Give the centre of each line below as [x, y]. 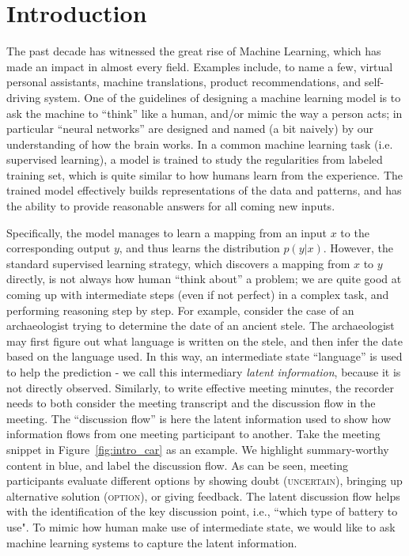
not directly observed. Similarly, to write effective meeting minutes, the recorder [201, 387]
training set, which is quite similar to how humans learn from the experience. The [204, 174]
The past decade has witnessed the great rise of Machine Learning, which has [194, 51]
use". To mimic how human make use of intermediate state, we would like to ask [201, 526]
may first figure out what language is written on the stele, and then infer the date [204, 340]
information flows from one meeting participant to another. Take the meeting [193, 434]
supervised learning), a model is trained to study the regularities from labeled [195, 159]
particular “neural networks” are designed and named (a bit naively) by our [190, 129]
